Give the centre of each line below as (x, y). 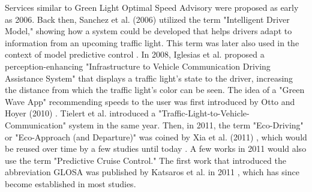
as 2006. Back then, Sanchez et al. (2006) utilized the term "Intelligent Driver (147, 19)
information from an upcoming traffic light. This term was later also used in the (152, 42)
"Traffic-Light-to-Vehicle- (204, 113)
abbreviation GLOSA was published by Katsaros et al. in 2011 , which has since (152, 172)
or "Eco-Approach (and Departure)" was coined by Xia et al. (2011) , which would (156, 136)
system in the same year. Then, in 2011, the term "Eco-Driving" (186, 124)
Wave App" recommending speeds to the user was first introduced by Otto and (150, 101)
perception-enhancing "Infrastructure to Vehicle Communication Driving (138, 66)
